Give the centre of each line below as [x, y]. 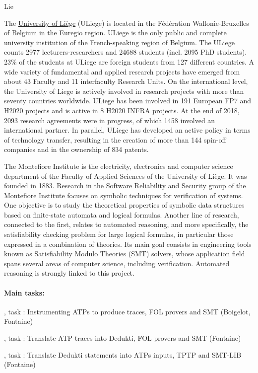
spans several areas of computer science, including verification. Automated [117, 263]
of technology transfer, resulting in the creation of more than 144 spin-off [115, 139]
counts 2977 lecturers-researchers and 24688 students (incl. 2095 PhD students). [126, 52]
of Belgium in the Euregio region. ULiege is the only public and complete [115, 33]
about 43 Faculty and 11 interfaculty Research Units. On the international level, [126, 81]
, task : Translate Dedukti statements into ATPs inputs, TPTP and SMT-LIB [123, 354]
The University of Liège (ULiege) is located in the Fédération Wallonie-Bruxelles [127, 23]
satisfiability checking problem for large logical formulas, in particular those [119, 234]
